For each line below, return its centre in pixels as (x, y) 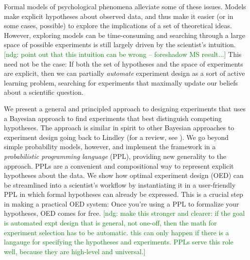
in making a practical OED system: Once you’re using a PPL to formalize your (122, 203)
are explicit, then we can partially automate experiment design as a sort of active (125, 73)
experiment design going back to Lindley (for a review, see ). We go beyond (116, 137)
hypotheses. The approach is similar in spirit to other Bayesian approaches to (119, 128)
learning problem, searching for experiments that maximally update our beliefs (121, 82)
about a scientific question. (44, 92)
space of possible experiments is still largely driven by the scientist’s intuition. (120, 44)
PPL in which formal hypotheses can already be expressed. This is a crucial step (124, 194)
